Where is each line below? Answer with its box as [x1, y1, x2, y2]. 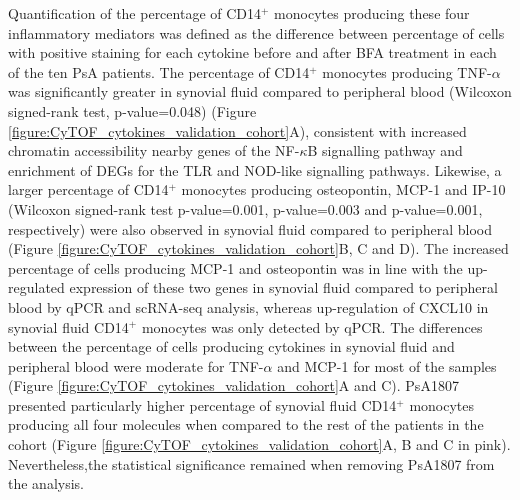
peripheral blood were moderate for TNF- [8, 355, 264, 376]
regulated [8, 277, 65, 298]
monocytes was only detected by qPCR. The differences [141, 316, 483, 337]
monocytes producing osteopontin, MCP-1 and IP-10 [181, 179, 506, 200]
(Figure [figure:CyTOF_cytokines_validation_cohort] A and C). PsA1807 [8, 375, 459, 396]
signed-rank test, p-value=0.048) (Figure [8, 100, 257, 121]
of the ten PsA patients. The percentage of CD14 [8, 61, 310, 82]
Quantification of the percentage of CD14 [8, 3, 262, 23]
